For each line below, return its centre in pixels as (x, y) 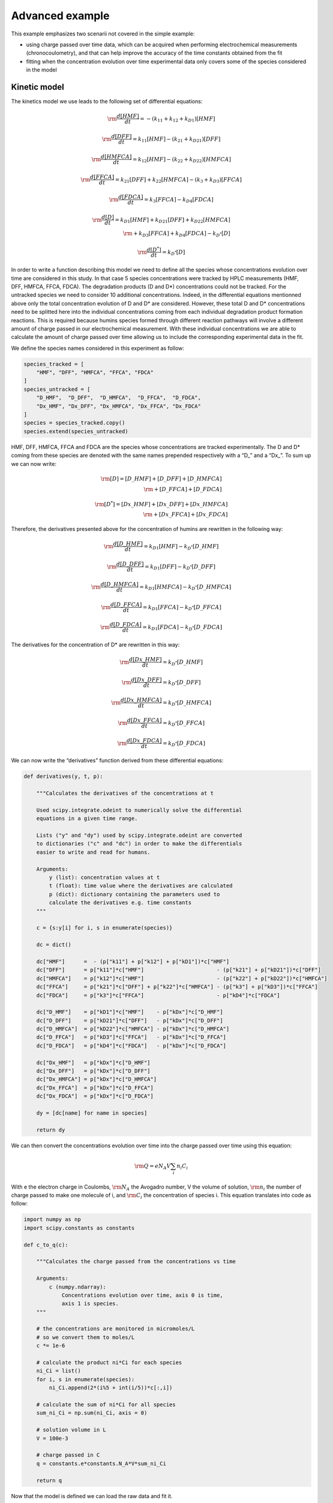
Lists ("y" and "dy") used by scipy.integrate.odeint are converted (139, 835)
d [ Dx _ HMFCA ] (141, 700)
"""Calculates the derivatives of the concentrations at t (125, 793)
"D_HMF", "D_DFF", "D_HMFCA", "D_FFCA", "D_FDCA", (118, 398)
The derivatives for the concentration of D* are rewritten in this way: (95, 645)
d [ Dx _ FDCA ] (144, 740)
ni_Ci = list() (58, 1371)
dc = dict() (54, 945)
